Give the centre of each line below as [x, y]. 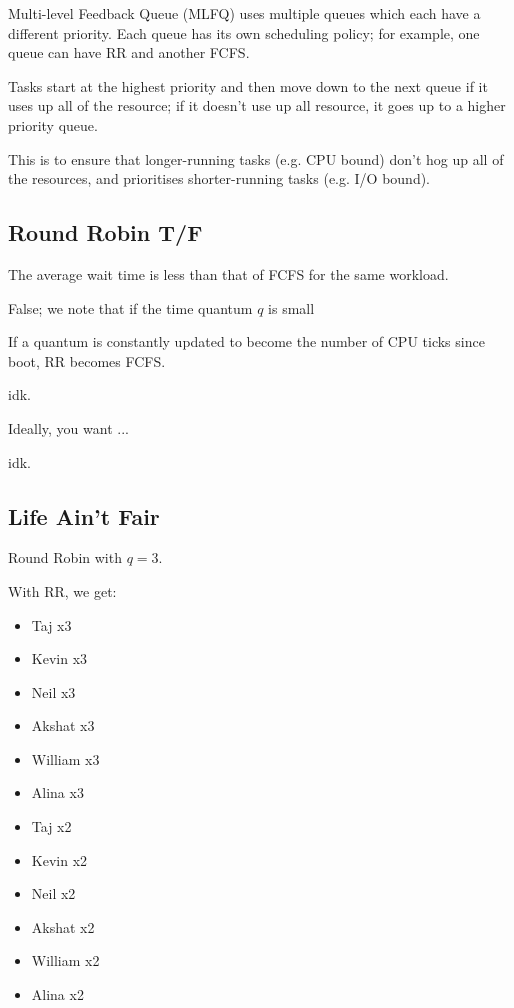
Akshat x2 [63, 926]
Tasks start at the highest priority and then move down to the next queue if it [248, 85]
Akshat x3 [63, 725]
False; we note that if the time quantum [130, 307]
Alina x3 [57, 792]
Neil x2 [53, 893]
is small [291, 307]
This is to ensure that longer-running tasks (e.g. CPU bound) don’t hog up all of [256, 158]
